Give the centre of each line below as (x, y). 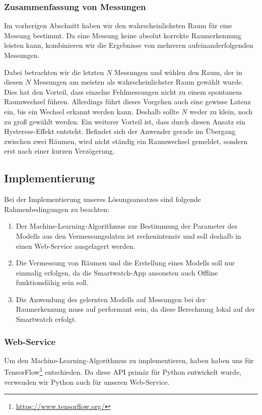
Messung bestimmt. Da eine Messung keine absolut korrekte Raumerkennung (123, 35)
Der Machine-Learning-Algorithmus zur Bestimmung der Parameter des (126, 226)
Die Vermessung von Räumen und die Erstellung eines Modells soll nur (125, 263)
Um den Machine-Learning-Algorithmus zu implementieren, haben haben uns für (129, 360)
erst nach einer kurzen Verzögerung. (59, 151)
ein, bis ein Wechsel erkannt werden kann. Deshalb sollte (92, 111)
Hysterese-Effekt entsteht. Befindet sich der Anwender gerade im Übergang (120, 131)
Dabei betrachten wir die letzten (54, 72)
